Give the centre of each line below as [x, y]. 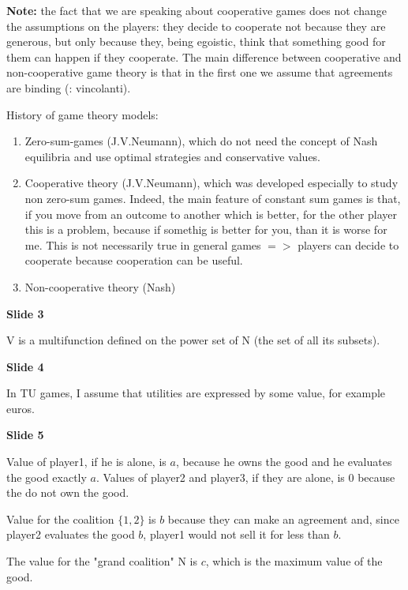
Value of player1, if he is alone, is [86, 462]
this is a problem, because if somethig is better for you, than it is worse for [206, 229]
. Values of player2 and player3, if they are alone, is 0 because [245, 477]
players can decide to [348, 244]
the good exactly [47, 477]
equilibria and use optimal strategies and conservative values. [173, 156]
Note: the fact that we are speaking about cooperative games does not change [197, 10]
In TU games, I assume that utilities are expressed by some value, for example [196, 393]
